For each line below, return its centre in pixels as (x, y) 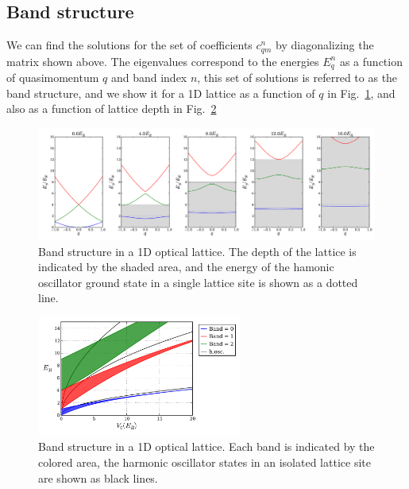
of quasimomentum (53, 78)
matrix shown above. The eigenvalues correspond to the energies (163, 61)
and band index (149, 78)
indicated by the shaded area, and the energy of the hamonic (186, 267)
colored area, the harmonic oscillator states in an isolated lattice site (204, 462)
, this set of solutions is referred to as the (297, 78)
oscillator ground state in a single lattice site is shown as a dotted (198, 282)
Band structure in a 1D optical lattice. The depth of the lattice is (197, 251)
